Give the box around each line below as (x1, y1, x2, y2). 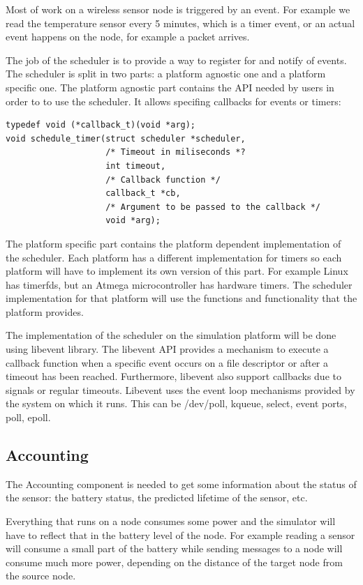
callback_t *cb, (105, 188, 181, 199)
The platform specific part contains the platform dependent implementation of (6, 236, 341, 250)
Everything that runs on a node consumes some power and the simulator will (6, 514, 336, 529)
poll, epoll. (6, 410, 51, 425)
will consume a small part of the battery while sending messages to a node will (6, 541, 343, 556)
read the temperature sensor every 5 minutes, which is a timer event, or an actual (6, 15, 355, 30)
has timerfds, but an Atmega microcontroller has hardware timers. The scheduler (6, 277, 353, 291)
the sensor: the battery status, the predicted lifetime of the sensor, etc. (6, 490, 308, 505)
